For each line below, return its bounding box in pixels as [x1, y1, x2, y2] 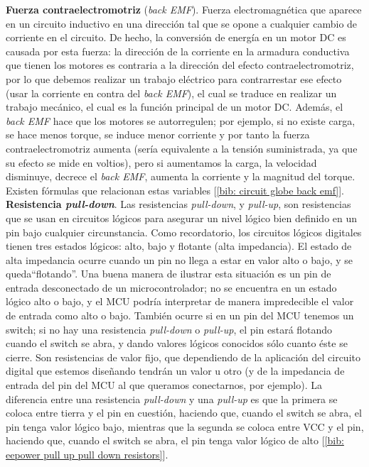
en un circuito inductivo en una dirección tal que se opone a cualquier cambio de [6, 16, 358, 31]
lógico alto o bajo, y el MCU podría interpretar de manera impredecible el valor [6, 294, 354, 309]
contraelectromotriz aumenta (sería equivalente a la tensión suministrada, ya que [6, 141, 358, 155]
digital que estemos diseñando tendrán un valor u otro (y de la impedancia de [6, 363, 345, 378]
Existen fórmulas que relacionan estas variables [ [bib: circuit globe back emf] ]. [6, 182, 344, 197]
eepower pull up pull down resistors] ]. [6, 447, 169, 461]
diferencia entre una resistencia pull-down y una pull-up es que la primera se [6, 391, 338, 406]
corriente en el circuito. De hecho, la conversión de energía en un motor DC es [6, 30, 346, 45]
